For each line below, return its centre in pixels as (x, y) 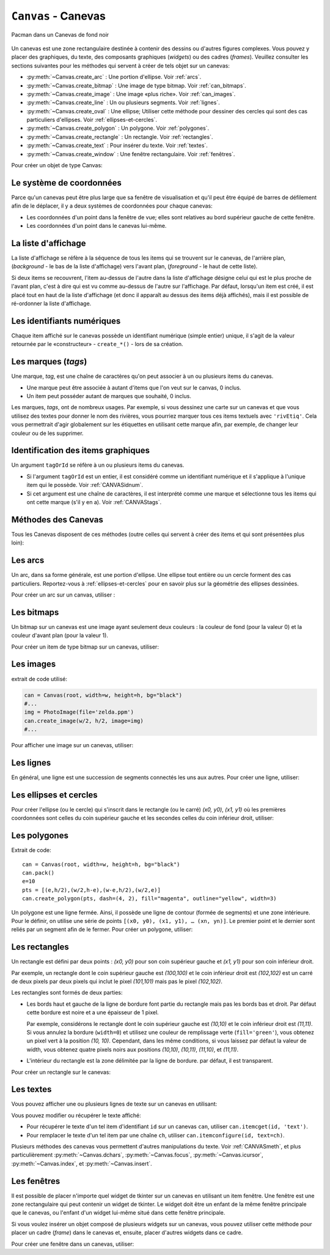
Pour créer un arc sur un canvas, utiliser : (63, 595)
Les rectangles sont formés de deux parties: (67, 993)
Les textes (31, 1089)
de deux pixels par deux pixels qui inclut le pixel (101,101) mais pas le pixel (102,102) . (117, 981)
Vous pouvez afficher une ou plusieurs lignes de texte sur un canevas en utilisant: (114, 1104)
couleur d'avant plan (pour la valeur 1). (60, 635)
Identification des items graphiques (80, 450)
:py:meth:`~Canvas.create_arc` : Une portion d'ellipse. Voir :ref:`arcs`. (114, 77)
